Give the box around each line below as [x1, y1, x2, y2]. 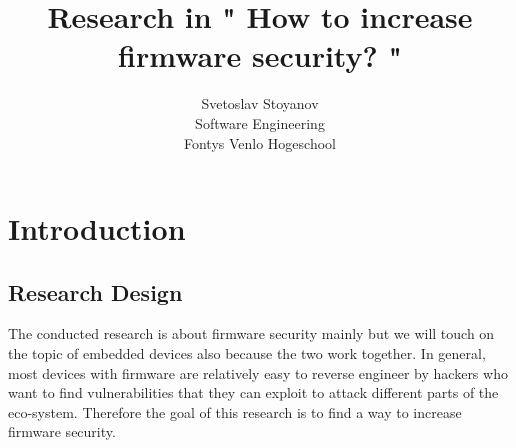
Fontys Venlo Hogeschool [183, 132, 336, 153]
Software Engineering [195, 112, 325, 133]
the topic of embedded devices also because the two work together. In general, [8, 343, 486, 364]
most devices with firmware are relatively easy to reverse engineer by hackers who [8, 362, 508, 383]
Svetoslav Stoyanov [201, 93, 319, 114]
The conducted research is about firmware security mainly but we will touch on [8, 323, 495, 344]
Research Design [8, 276, 183, 307]
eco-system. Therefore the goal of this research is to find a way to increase [8, 401, 462, 422]
